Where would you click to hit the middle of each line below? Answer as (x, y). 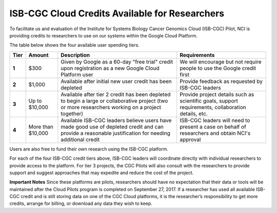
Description (75, 55)
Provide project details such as (217, 94)
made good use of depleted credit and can (112, 126)
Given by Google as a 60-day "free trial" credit (117, 61)
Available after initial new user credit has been (116, 81)
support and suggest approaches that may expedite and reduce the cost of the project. (102, 173)
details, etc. (194, 114)
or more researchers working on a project (111, 107)
